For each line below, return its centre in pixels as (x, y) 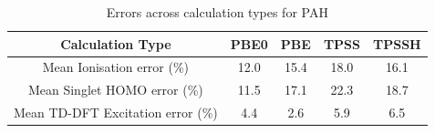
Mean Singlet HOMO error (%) (115, 90)
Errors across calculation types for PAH (217, 12)
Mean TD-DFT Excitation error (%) (116, 113)
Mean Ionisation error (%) (116, 67)
